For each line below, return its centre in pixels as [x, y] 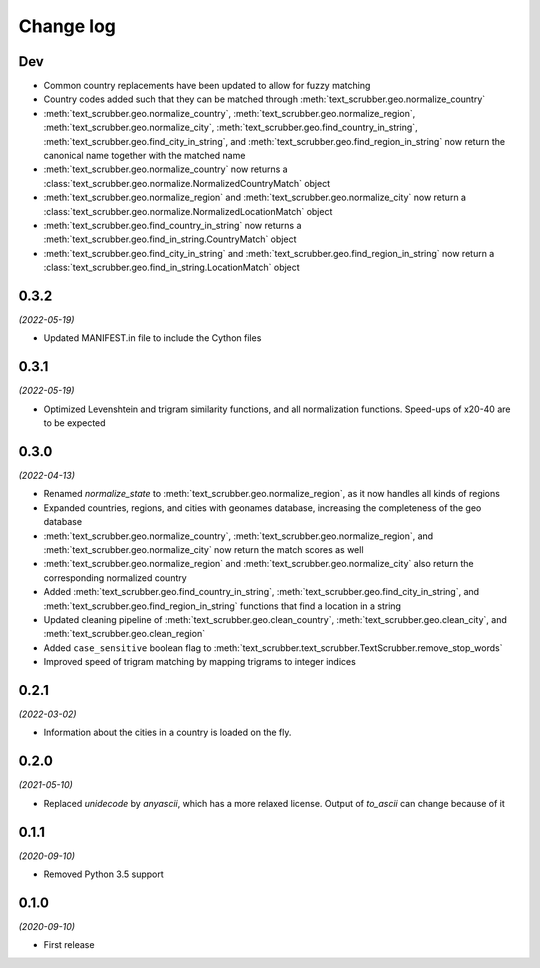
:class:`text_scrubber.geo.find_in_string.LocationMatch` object [171, 267]
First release [69, 945]
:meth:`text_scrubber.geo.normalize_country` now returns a [166, 169]
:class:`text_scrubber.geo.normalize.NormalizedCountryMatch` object [186, 183]
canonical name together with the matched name [144, 156]
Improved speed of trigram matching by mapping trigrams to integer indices [200, 662]
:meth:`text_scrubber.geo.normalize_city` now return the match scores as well [203, 549]
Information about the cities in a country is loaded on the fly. [167, 732]
